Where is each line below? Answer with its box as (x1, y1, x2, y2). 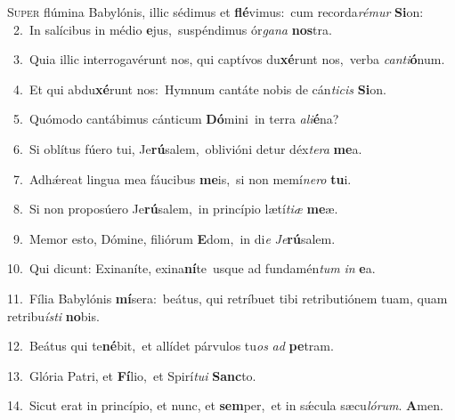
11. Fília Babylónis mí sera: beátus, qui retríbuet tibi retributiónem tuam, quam (7, 288, 448, 307)
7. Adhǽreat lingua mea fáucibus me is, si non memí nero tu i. (12, 169, 352, 188)
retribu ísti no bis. (7, 306, 100, 325)
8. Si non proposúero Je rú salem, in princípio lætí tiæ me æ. (12, 199, 338, 218)
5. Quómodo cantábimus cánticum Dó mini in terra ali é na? (12, 109, 339, 128)
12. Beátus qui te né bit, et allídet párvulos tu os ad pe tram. (7, 336, 334, 355)
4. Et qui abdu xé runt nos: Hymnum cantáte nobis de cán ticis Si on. (12, 79, 386, 98)
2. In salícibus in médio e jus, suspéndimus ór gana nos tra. (12, 20, 332, 38)
